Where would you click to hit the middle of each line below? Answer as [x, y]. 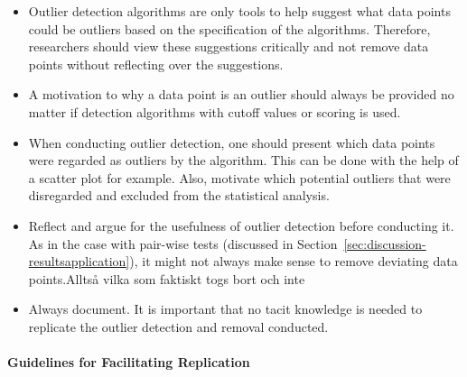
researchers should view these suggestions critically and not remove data [229, 46]
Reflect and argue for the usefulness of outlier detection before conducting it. [241, 225]
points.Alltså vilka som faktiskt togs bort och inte [167, 278]
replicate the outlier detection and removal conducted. [178, 326]
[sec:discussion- [385, 243]
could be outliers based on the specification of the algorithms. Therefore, [229, 28]
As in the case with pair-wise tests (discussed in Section [183, 243]
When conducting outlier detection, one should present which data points [232, 142]
